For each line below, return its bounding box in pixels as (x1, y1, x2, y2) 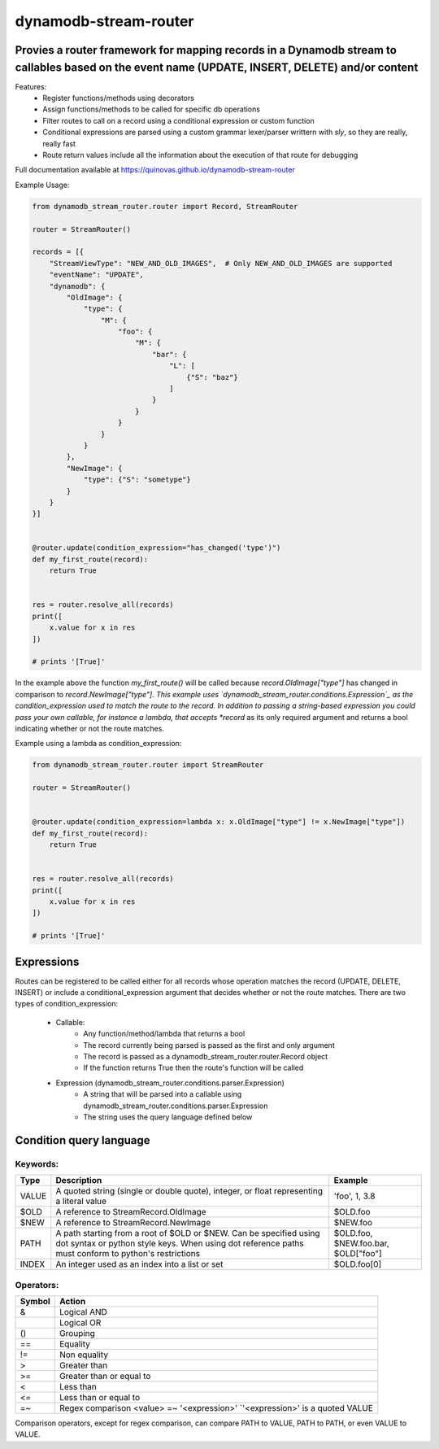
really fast (42, 138, 76, 148)
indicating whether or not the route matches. (15, 723, 164, 733)
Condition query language (15, 1133, 150, 1147)
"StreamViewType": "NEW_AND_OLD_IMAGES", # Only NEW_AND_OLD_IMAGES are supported (49, 259, 393, 268)
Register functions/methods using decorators (42, 94, 195, 103)
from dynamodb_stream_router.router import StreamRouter (32, 761, 264, 770)
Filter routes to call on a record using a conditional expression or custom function (42, 116, 315, 125)
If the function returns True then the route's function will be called (83, 1063, 304, 1073)
